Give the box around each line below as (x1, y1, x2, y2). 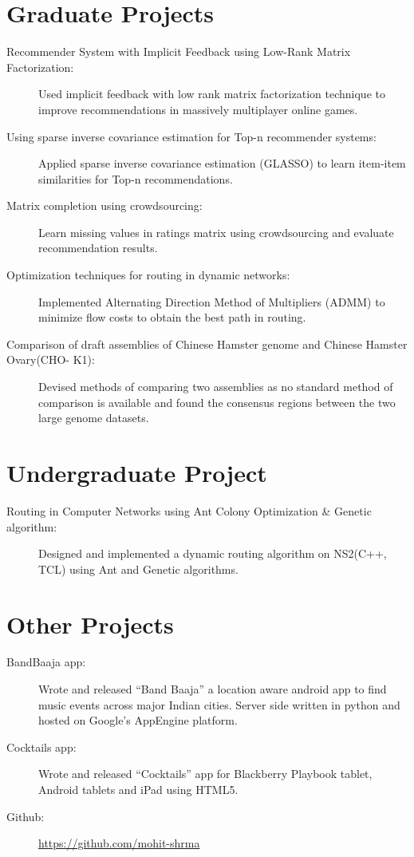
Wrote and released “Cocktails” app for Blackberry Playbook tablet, (38, 765, 373, 782)
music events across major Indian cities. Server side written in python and (38, 696, 400, 713)
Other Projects (6, 607, 174, 640)
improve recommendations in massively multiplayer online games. (38, 101, 358, 117)
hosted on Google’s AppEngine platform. (38, 712, 238, 729)
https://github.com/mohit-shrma (38, 835, 200, 851)
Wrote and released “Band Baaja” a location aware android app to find (38, 681, 387, 697)
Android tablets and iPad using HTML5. (38, 781, 239, 797)
